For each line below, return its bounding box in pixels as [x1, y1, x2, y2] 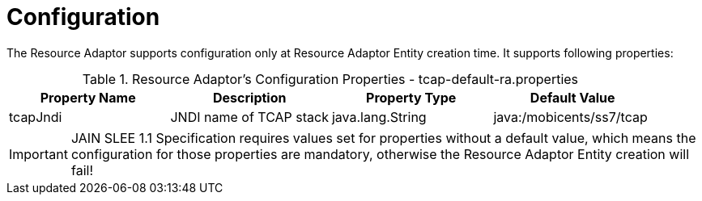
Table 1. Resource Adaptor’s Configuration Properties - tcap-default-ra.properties [82, 70, 579, 87]
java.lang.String [331, 108, 427, 125]
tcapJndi [9, 108, 62, 125]
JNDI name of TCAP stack [170, 108, 329, 125]
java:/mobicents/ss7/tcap [493, 108, 648, 125]
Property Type [366, 89, 457, 106]
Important [9, 145, 68, 162]
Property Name [40, 89, 136, 106]
